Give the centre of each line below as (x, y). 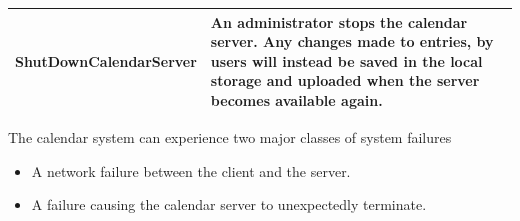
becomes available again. (296, 99)
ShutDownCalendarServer (106, 60)
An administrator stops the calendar (339, 21)
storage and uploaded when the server (345, 80)
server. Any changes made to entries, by (352, 41)
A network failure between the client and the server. (191, 170)
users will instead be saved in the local (346, 60)
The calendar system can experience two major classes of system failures (230, 136)
